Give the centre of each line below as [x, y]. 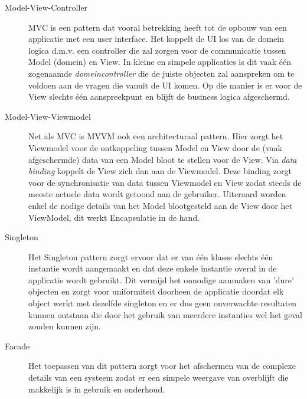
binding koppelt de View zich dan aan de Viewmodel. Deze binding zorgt [160, 171]
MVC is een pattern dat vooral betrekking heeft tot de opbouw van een [158, 27]
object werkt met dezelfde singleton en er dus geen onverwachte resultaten [163, 303]
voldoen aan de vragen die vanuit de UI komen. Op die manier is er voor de [165, 85]
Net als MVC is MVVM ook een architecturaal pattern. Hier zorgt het [156, 136]
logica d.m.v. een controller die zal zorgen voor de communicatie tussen [157, 50]
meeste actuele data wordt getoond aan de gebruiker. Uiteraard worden [157, 194]
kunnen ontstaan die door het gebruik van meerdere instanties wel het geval [165, 314]
